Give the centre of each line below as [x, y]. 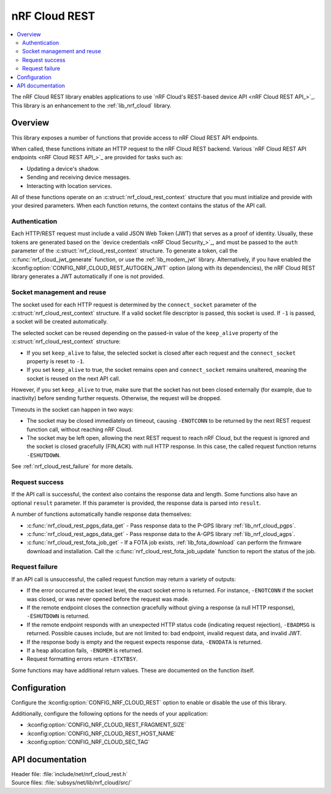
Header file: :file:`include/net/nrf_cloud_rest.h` [70, 774]
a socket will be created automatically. [60, 322]
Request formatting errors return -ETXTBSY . [82, 659]
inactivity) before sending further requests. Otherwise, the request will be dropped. [116, 398]
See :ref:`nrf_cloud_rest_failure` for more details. [72, 466]
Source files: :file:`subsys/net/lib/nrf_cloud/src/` [72, 783]
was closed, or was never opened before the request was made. [108, 599]
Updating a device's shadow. [63, 168]
